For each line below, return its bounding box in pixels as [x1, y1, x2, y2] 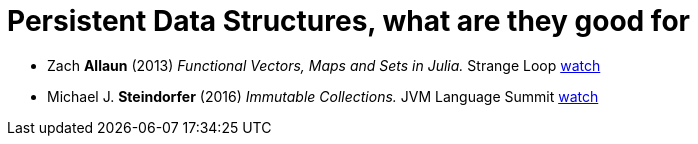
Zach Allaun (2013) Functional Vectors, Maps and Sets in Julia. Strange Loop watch [47, 56, 601, 74]
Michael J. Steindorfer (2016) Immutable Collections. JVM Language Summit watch [47, 87, 599, 105]
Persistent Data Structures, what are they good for [7, 4, 690, 38]
